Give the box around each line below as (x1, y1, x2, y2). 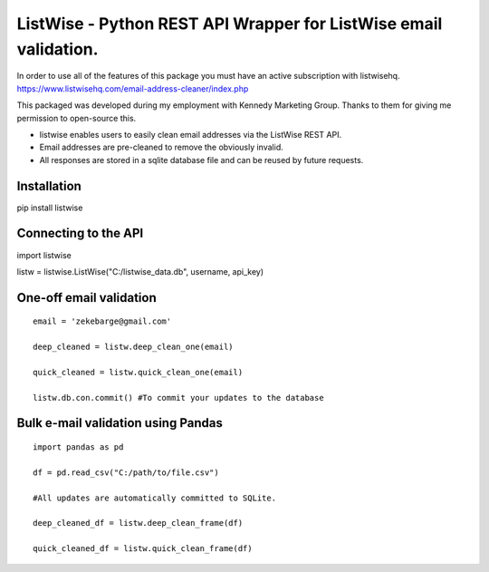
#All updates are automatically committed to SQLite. (33, 492, 276, 503)
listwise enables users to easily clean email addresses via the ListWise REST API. (39, 129, 342, 140)
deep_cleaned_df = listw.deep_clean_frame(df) (33, 518, 244, 528)
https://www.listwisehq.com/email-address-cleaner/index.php (16, 82, 249, 94)
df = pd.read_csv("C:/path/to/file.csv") (33, 467, 219, 478)
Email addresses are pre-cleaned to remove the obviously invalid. (39, 141, 284, 153)
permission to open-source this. (16, 112, 137, 123)
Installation (16, 178, 81, 194)
